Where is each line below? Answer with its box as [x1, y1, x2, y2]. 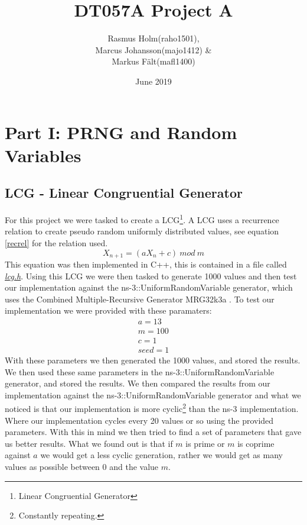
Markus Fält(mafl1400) [112, 55, 195, 67]
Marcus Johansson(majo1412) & [95, 43, 212, 56]
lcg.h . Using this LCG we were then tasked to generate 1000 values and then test [5, 269, 297, 282]
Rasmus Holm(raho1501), [107, 32, 200, 44]
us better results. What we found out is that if [5, 437, 173, 449]
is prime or [185, 437, 225, 449]
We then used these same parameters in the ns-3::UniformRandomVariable [5, 365, 275, 378]
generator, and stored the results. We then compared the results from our [5, 377, 270, 389]
